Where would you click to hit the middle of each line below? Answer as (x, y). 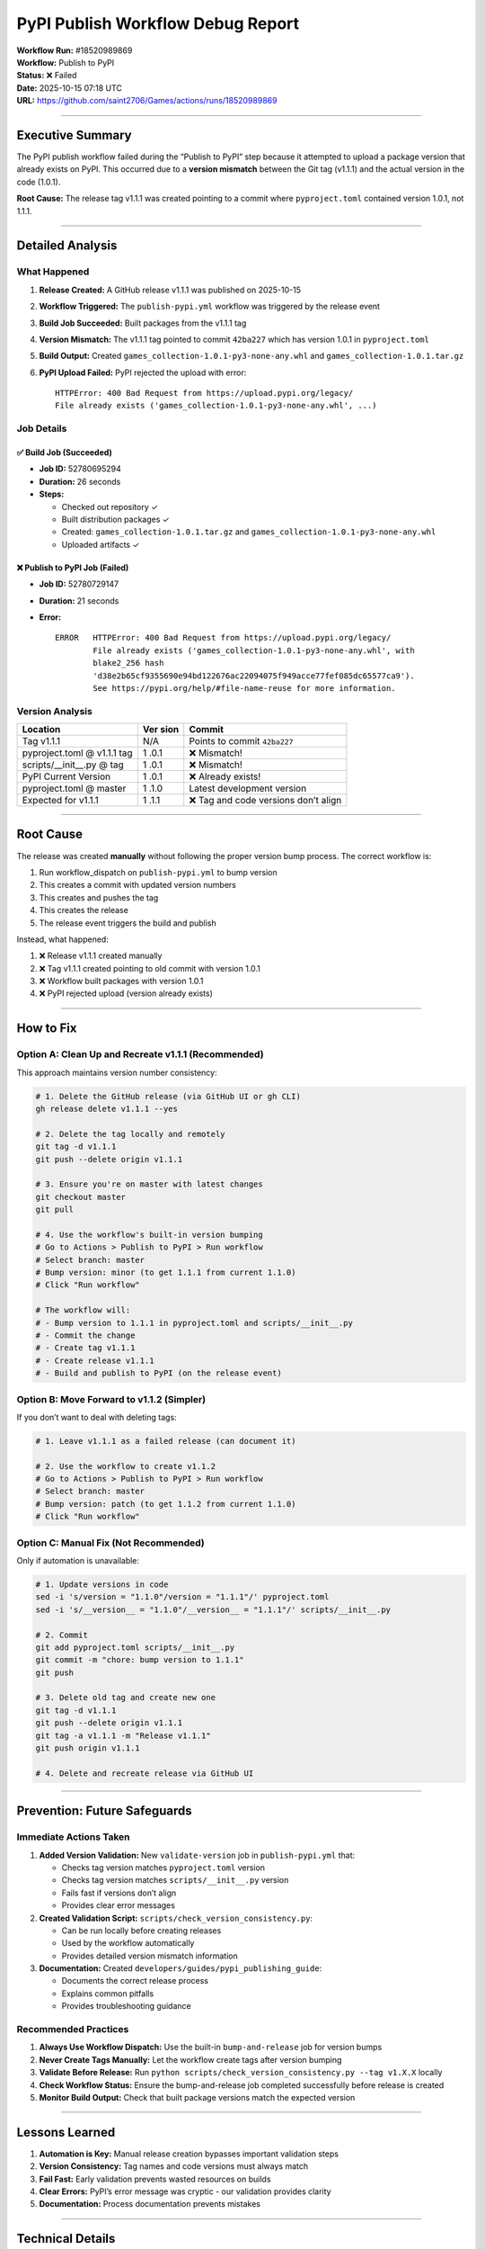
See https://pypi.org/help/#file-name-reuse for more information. (244, 688)
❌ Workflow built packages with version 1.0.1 (121, 981)
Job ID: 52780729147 (79, 584)
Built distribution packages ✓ (115, 519)
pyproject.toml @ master (74, 789)
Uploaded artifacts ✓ (101, 544)
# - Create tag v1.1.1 (85, 1348)
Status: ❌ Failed (47, 76)
